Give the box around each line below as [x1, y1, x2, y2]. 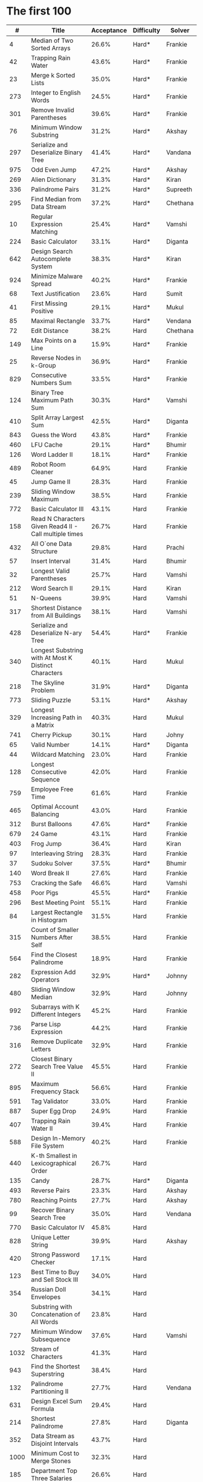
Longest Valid [31, 566, 70, 575]
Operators [31, 975, 60, 983]
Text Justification [31, 289, 80, 297]
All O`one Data [31, 539, 72, 548]
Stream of [31, 1345, 59, 1353]
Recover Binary [31, 1206, 74, 1214]
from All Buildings [31, 611, 82, 620]
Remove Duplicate [31, 1037, 83, 1046]
